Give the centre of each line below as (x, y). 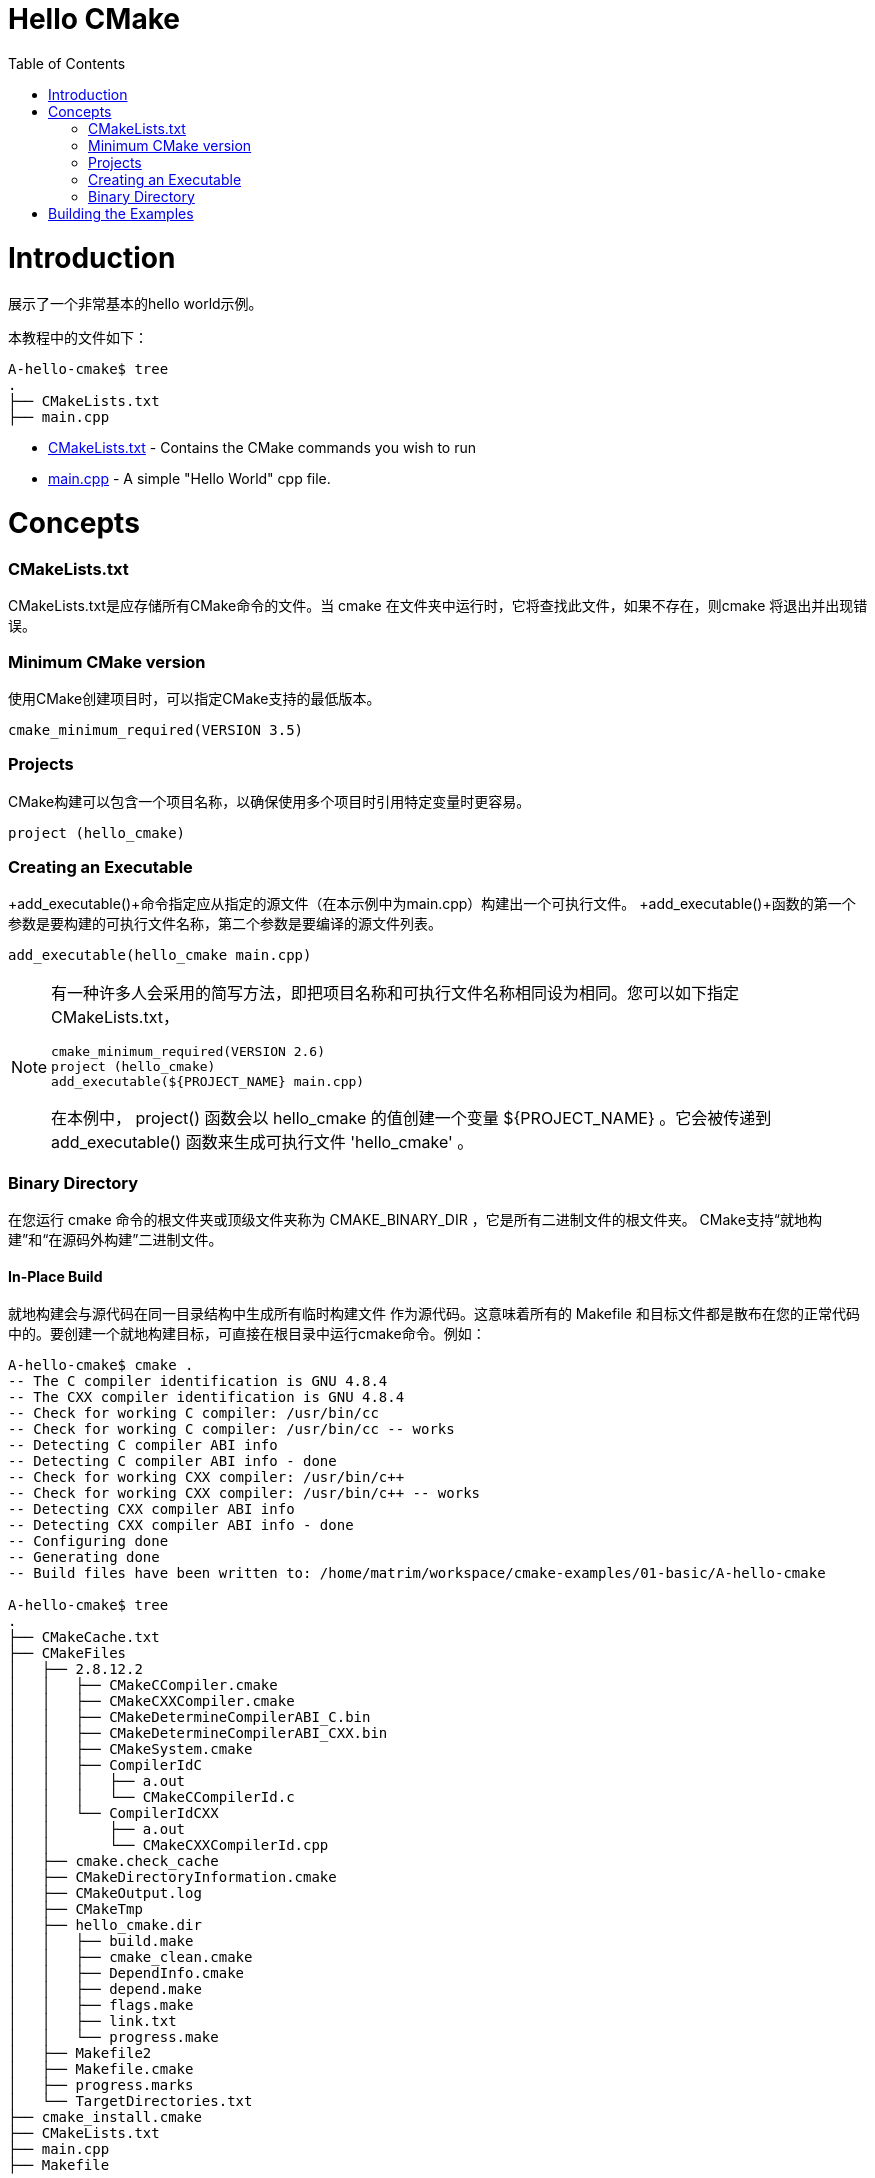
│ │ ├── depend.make (105, 1989)
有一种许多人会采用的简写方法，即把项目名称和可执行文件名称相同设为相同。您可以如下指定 (395, 993)
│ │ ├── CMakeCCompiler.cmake (143, 1685)
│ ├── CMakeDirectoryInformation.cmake (172, 1877)
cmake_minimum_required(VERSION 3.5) (156, 729)
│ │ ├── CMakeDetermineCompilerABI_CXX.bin (198, 1733)
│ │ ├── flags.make (101, 2005)
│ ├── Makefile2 (80, 2053)
